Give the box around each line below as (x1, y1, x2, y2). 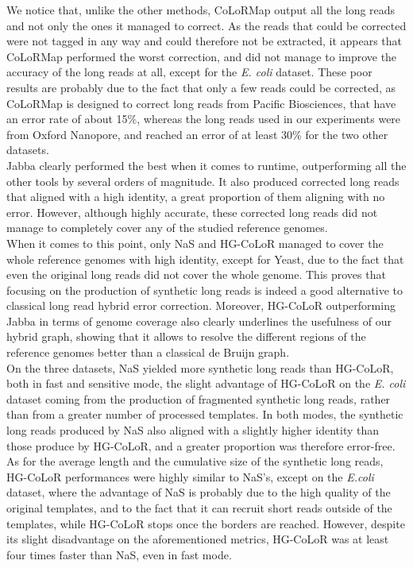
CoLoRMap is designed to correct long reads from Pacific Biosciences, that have (6, 95, 396, 111)
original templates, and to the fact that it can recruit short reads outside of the (6, 500, 392, 516)
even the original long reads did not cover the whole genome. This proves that (6, 266, 386, 283)
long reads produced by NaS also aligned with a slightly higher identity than (6, 422, 380, 439)
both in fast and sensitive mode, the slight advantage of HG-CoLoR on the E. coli (6, 375, 406, 392)
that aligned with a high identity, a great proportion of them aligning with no (6, 188, 385, 205)
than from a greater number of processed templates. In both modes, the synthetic (6, 406, 403, 423)
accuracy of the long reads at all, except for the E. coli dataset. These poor (6, 64, 372, 80)
